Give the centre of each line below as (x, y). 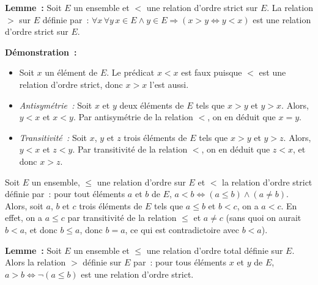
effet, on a (24, 218)
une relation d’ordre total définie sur (215, 250)
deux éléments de (152, 105)
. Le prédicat (131, 72)
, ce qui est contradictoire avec (182, 229)
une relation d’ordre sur (141, 182)
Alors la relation (35, 262)
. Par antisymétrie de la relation (133, 117)
